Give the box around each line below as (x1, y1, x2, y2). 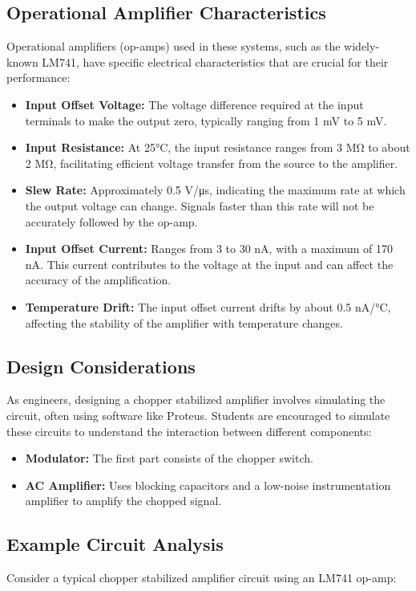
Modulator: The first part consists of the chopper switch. (25, 450, 313, 467)
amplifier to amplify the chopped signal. (25, 492, 222, 509)
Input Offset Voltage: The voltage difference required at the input (25, 96, 364, 112)
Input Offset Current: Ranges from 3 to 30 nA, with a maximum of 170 (25, 240, 393, 257)
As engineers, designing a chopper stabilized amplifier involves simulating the (6, 391, 386, 408)
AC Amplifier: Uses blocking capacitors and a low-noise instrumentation (25, 476, 391, 493)
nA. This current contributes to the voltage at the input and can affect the (25, 255, 394, 272)
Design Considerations (6, 353, 196, 378)
